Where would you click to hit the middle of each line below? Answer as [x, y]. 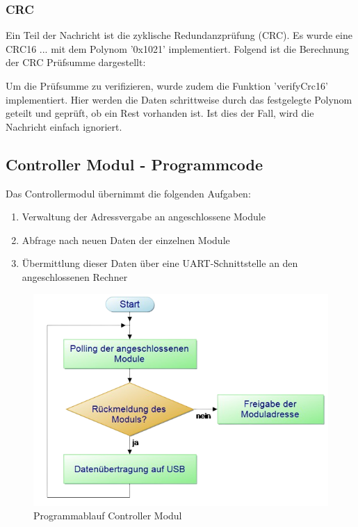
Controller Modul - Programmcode [134, 164]
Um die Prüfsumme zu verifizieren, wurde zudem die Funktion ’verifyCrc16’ [167, 86]
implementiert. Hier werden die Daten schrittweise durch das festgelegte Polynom [179, 99]
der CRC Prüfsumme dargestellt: [76, 62]
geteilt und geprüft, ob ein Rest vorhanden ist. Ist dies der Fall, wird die [160, 113]
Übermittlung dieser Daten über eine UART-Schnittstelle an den [160, 263]
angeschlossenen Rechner [75, 276]
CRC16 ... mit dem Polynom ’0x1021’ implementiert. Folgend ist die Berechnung [178, 48]
